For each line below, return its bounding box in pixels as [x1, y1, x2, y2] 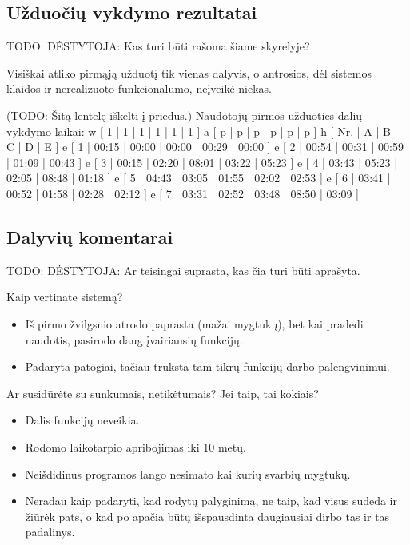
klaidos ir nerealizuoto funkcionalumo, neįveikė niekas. [6, 80, 272, 97]
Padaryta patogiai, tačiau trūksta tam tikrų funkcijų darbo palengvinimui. [25, 358, 390, 375]
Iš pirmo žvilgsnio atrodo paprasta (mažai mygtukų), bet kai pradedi [25, 315, 364, 332]
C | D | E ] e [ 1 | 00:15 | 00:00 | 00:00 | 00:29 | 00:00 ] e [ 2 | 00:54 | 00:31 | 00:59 [6, 138, 404, 155]
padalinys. [25, 523, 75, 540]
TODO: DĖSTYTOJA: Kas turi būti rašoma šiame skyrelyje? [6, 38, 310, 54]
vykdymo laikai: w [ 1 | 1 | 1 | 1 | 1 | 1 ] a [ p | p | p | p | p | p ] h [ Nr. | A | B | [6, 122, 398, 139]
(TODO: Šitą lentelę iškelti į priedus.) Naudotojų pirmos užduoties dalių [6, 106, 363, 123]
